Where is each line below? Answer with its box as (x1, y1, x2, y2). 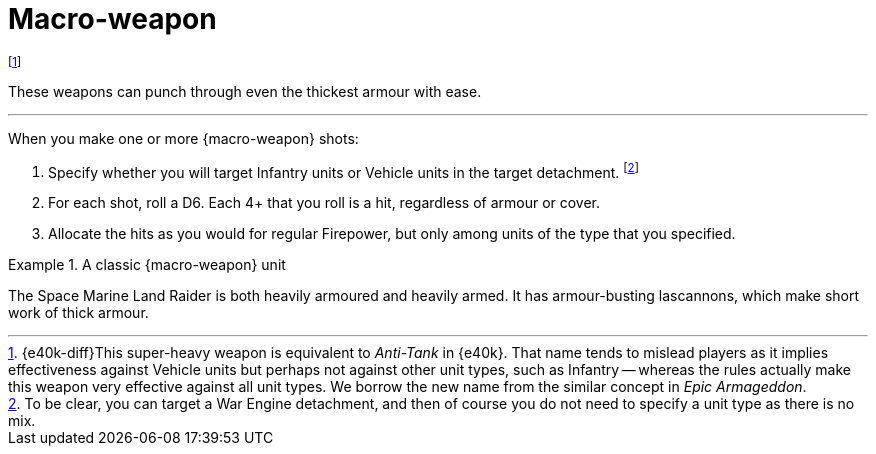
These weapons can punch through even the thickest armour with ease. (8, 82, 482, 100)
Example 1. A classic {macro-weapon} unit (8, 256, 286, 274)
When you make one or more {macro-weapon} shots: (8, 129, 359, 147)
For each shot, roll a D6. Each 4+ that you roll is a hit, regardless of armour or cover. (48, 194, 601, 212)
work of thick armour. (8, 304, 149, 322)
